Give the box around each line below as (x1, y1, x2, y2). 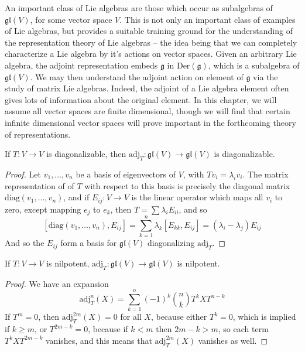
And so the (5, 237, 44, 249)
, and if (63, 191, 90, 203)
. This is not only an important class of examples (119, 13, 296, 25)
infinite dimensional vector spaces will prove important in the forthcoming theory (5, 116, 296, 128)
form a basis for (60, 237, 117, 249)
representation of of (5, 179, 74, 192)
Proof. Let (5, 168, 41, 180)
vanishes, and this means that (45, 334, 152, 346)
